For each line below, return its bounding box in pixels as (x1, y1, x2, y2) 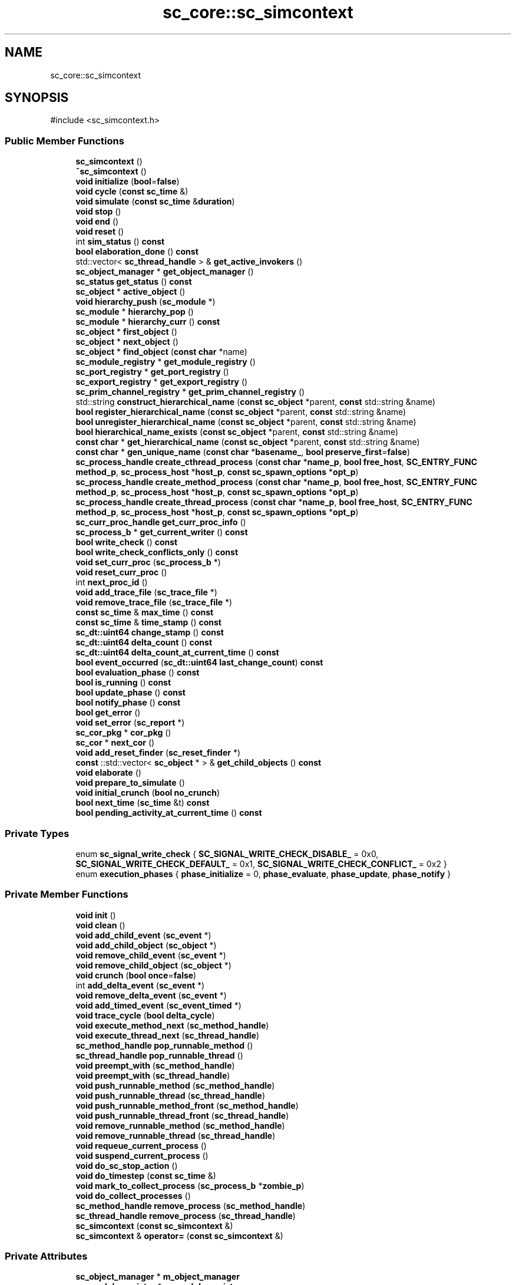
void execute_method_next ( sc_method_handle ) (75, 1020, 269, 1030)
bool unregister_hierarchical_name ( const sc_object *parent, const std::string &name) (75, 417, 416, 427)
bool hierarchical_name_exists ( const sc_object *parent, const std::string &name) (75, 427, 399, 437)
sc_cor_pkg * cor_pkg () (75, 727, 171, 738)
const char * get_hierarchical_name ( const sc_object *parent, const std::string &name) (75, 437, 420, 447)
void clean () (75, 920, 125, 930)
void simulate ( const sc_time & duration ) (75, 196, 235, 207)
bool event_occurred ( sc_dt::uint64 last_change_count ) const (75, 657, 323, 668)
